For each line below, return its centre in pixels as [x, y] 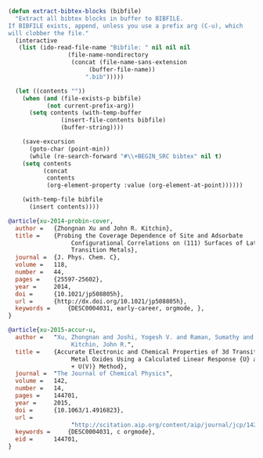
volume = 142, [41, 381]
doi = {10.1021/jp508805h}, [70, 294]
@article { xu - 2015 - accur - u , [52, 330]
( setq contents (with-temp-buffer [85, 113]
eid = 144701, [47, 439]
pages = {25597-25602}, [59, 279]
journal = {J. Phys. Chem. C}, [68, 258]
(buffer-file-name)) [122, 70]
